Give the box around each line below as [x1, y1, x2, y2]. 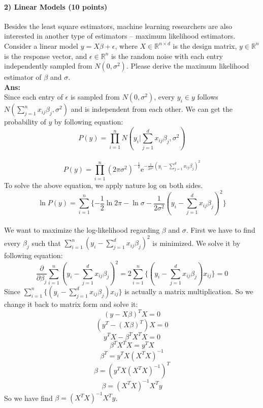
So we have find [4, 392, 53, 403]
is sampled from [70, 91, 120, 102]
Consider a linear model [4, 40, 78, 51]
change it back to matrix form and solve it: [4, 298, 138, 309]
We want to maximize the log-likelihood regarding [4, 225, 160, 235]
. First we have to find [186, 225, 255, 235]
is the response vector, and [4, 50, 87, 61]
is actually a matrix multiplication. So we [124, 286, 253, 296]
